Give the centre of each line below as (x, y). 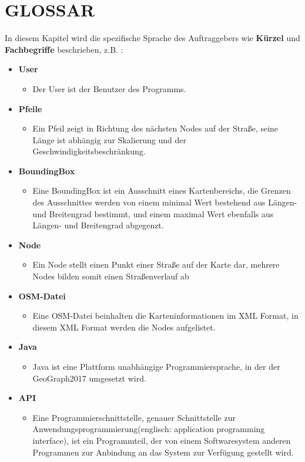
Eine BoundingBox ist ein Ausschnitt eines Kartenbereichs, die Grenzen (162, 190)
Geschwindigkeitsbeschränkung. (89, 151)
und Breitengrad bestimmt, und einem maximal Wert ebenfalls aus (153, 213)
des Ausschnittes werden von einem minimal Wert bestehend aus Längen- (165, 202)
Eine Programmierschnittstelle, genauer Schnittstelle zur (134, 417)
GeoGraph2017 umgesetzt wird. (89, 378)
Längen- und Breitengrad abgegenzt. (98, 225)
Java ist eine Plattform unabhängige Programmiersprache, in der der (156, 366)
